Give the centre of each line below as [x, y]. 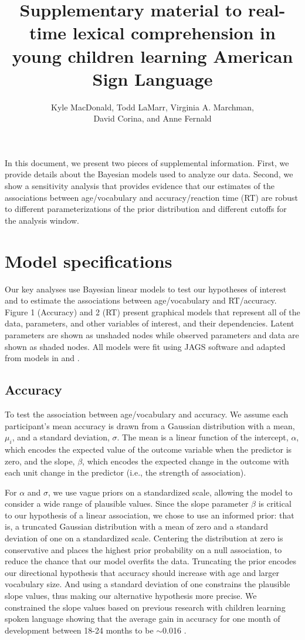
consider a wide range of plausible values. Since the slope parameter [127, 503]
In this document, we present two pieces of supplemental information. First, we [147, 162]
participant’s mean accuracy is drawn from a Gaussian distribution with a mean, [150, 425]
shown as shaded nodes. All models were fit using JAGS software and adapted [145, 346]
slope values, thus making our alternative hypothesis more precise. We [131, 596]
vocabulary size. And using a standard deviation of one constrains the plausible [148, 584]
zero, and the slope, [40, 461]
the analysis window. [42, 220]
